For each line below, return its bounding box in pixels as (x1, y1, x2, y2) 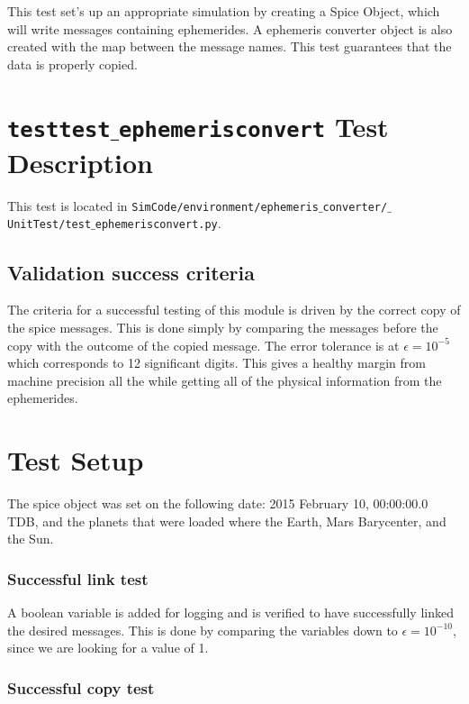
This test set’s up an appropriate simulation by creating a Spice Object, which (7, 2, 440, 20)
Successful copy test (7, 676, 155, 699)
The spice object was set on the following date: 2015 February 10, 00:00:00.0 (7, 494, 428, 513)
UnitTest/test (7, 218, 92, 232)
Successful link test (7, 567, 149, 590)
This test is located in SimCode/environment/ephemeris (7, 196, 319, 215)
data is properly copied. (7, 54, 138, 73)
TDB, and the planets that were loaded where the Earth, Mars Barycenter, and (7, 511, 446, 530)
